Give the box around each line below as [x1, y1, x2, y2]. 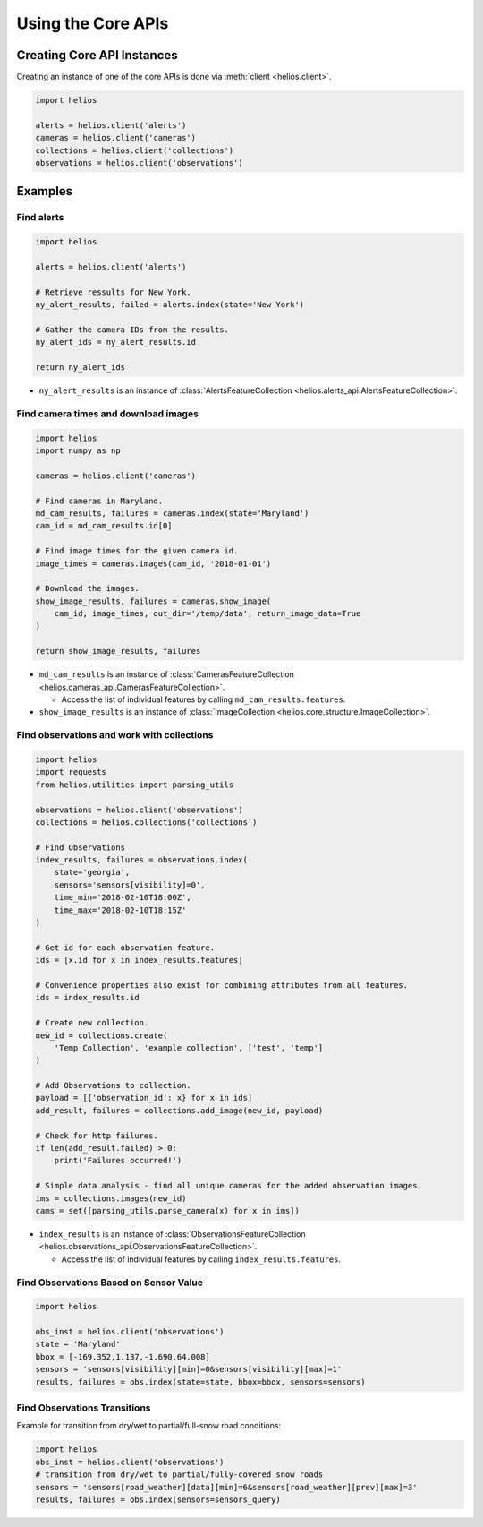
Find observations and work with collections [16, 729, 214, 742]
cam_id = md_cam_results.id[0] [35, 520, 174, 531]
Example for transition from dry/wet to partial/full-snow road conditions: [16, 1420, 282, 1431]
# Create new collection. [35, 1017, 149, 1028]
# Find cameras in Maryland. [35, 495, 164, 506]
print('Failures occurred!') [54, 1155, 182, 1166]
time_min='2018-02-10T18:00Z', [54, 892, 191, 903]
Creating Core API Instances [16, 47, 178, 63]
